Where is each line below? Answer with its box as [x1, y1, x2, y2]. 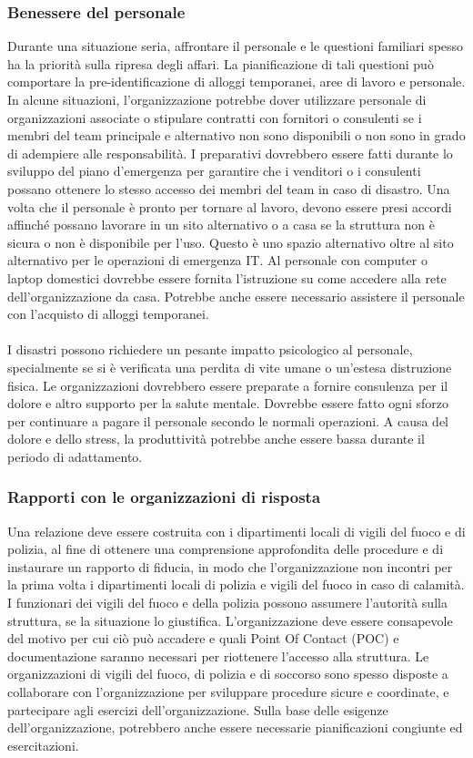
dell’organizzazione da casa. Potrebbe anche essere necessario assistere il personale [7, 286, 465, 305]
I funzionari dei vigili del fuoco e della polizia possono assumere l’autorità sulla [7, 593, 448, 612]
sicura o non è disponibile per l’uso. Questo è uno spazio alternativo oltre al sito [7, 232, 454, 251]
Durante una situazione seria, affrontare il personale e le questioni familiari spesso [7, 36, 464, 56]
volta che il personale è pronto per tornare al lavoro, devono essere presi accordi [7, 197, 452, 216]
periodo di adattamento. [7, 446, 143, 466]
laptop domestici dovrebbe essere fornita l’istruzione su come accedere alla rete [7, 268, 447, 287]
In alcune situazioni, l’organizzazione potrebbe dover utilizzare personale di [7, 90, 427, 108]
